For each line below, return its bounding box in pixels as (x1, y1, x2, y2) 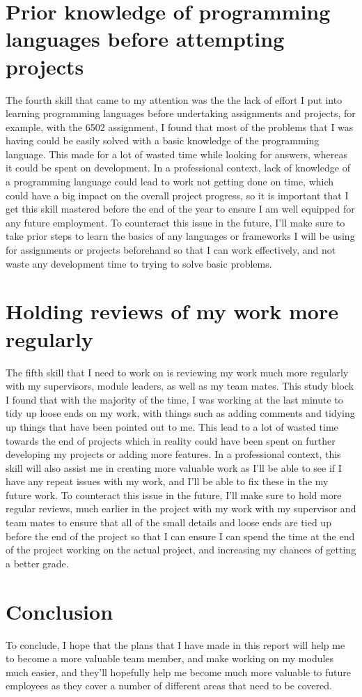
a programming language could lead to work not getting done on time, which (6, 174, 334, 189)
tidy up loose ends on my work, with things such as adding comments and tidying (6, 406, 355, 420)
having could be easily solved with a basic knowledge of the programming (6, 133, 320, 148)
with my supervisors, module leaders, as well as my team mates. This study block (6, 378, 354, 393)
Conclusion (6, 597, 113, 625)
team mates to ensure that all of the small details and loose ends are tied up (6, 515, 331, 530)
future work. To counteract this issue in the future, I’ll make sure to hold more (6, 487, 342, 502)
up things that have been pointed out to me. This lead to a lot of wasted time (6, 419, 338, 434)
